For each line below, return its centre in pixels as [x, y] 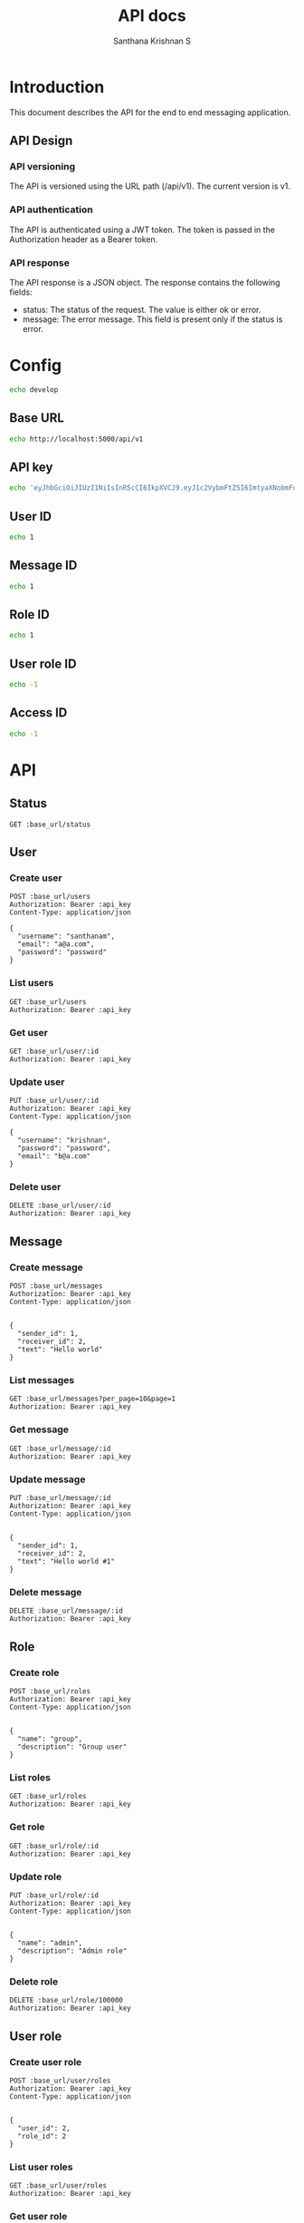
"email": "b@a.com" [54, 1156]
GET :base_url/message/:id [60, 1448]
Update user [37, 1082]
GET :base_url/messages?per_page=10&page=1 [93, 1399]
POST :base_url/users [50, 897]
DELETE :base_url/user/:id [60, 1206]
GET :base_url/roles [48, 1797]
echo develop [34, 390]
